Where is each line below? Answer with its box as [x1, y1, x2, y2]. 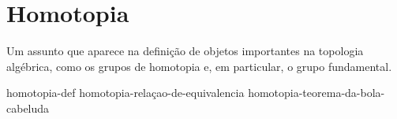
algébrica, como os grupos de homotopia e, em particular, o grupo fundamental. [6, 58, 392, 74]
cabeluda [6, 99, 50, 116]
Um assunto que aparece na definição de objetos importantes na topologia [6, 43, 364, 59]
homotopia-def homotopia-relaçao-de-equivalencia [6, 84, 245, 101]
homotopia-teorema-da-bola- [248, 84, 385, 101]
